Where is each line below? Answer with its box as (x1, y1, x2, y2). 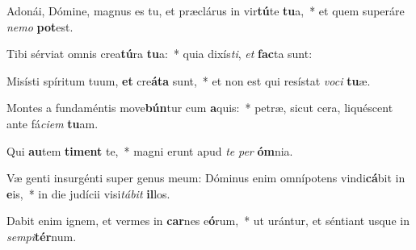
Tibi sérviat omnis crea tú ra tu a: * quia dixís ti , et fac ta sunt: (6, 45, 313, 62)
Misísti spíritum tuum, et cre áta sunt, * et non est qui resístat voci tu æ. (6, 72, 371, 89)
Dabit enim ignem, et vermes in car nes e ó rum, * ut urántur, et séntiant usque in (6, 212, 410, 229)
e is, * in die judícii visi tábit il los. (6, 185, 170, 202)
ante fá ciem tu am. (6, 115, 99, 131)
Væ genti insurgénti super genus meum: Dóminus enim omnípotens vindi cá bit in (6, 169, 405, 186)
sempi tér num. (6, 227, 77, 244)
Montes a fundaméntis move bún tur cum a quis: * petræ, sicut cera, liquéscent (6, 99, 393, 116)
